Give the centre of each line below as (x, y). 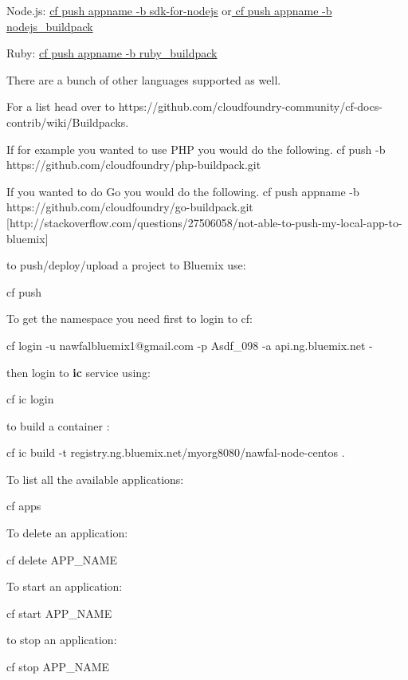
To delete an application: (67, 533)
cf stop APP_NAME (58, 667)
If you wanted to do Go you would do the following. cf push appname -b (183, 191)
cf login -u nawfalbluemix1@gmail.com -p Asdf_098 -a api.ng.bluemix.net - (190, 345)
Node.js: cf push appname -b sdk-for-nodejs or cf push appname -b (169, 10)
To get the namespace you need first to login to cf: (129, 318)
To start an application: (65, 586)
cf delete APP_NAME (62, 559)
